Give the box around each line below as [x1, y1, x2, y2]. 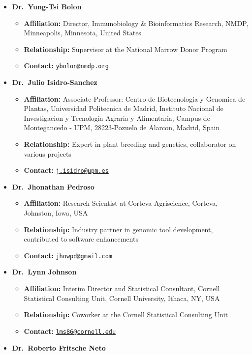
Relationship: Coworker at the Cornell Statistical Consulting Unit [24, 309, 228, 320]
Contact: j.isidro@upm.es [24, 165, 109, 175]
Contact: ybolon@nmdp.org [24, 60, 109, 71]
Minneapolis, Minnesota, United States [24, 27, 141, 38]
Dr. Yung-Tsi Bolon [12, 1, 82, 11]
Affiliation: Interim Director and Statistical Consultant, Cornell [24, 283, 220, 294]
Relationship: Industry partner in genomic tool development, [24, 224, 213, 234]
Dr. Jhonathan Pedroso [12, 181, 94, 191]
